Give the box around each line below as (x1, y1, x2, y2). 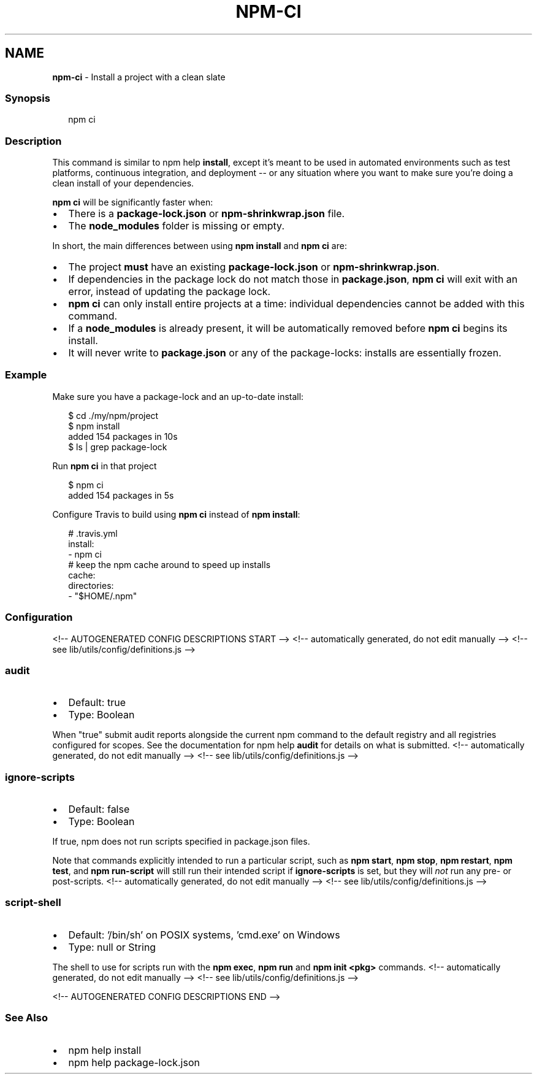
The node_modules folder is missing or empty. (68, 220, 284, 232)
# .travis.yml (68, 528, 118, 539)
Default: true (68, 696, 126, 709)
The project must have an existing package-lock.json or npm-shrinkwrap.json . (68, 261, 440, 274)
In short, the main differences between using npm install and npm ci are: (52, 240, 347, 252)
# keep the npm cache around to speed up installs (68, 559, 271, 570)
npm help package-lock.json (68, 1056, 200, 1069)
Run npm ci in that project (52, 460, 157, 471)
